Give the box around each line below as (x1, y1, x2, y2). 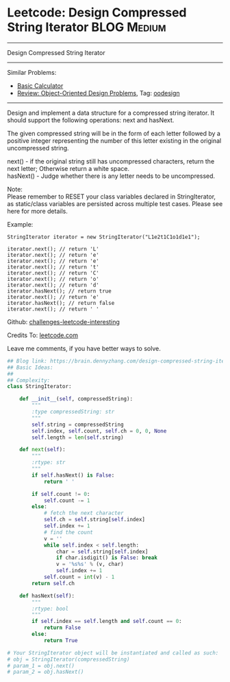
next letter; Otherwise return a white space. (7, 164, 130, 172)
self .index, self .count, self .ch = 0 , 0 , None (31, 427, 167, 434)
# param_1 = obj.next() (7, 662, 75, 669)
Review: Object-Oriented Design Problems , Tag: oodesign (16, 89, 180, 97)
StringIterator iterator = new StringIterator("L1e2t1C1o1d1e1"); (7, 234, 201, 240)
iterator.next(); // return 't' (7, 263, 99, 271)
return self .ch (31, 580, 75, 587)
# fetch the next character (43, 510, 125, 516)
